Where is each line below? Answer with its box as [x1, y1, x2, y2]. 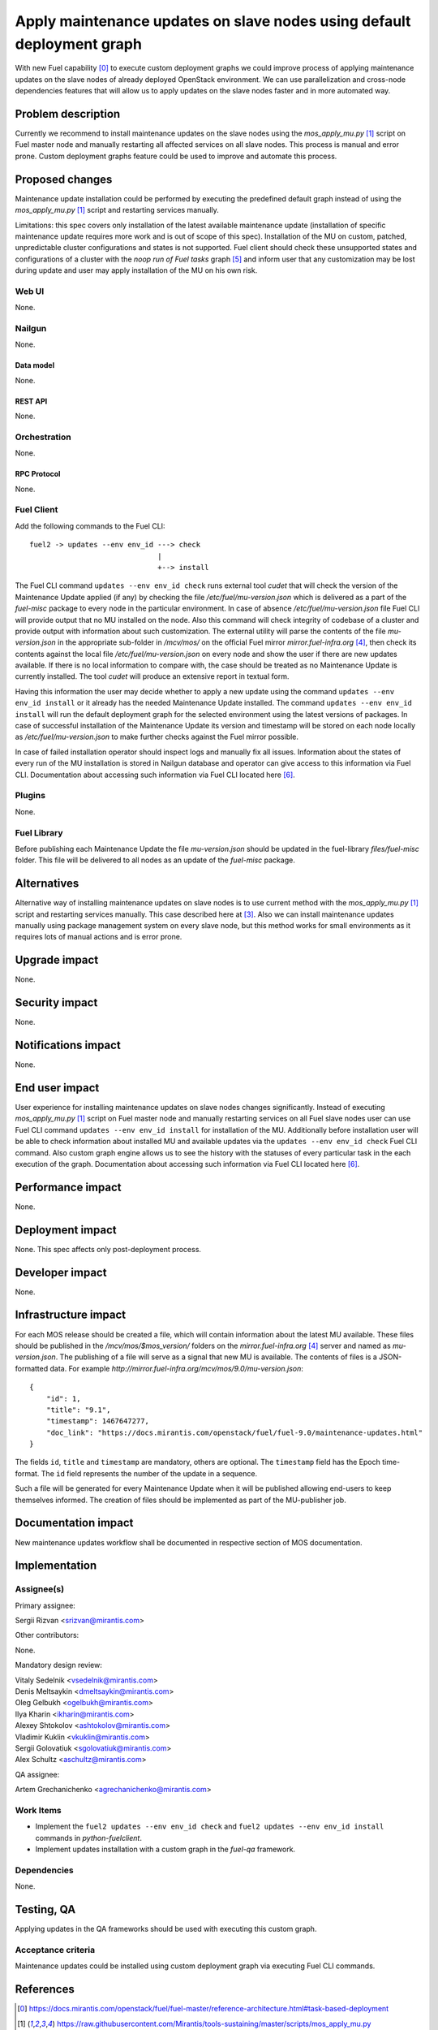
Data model [15, 361, 55, 370]
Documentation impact [15, 1516, 134, 1530]
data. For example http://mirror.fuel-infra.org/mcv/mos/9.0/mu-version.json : [49, 1363, 304, 1373]
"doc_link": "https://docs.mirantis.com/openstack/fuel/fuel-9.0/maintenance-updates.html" [45, 1427, 423, 1437]
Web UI [15, 285, 45, 296]
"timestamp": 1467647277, [45, 1417, 150, 1426]
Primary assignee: [15, 1600, 76, 1610]
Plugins [15, 790, 46, 801]
